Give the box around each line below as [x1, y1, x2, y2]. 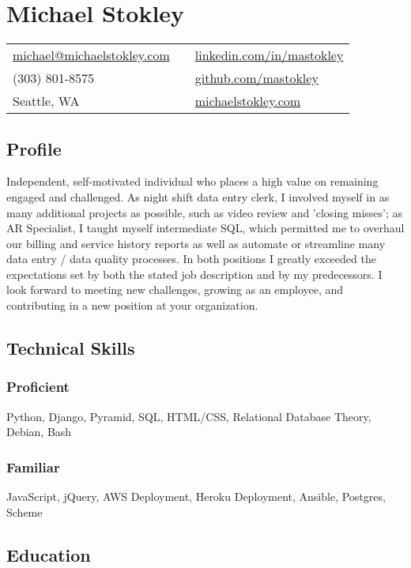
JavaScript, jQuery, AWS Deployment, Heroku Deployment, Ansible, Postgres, [6, 488, 386, 505]
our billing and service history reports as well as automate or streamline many [6, 235, 386, 251]
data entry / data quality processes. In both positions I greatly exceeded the [6, 250, 376, 267]
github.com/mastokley [194, 69, 319, 88]
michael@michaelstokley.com [13, 46, 170, 65]
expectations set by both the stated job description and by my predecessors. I [6, 265, 383, 282]
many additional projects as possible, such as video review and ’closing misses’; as [6, 204, 403, 220]
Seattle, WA [13, 92, 80, 111]
